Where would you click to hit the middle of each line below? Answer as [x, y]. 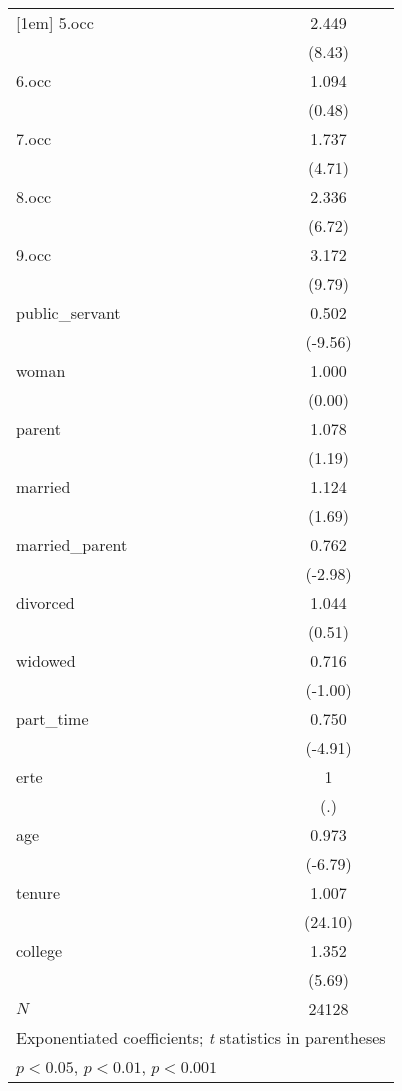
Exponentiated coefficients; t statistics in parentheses [201, 1037]
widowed [46, 660]
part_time [52, 718]
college [39, 950]
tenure [38, 892]
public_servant [68, 312]
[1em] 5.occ [55, 22]
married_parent [72, 544]
